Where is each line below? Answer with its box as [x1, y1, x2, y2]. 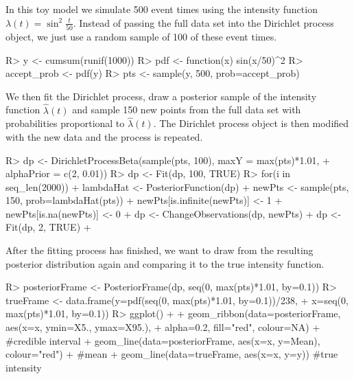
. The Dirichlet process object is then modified [153, 116, 349, 130]
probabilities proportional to [5, 116, 125, 130]
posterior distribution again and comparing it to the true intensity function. [5, 256, 324, 271]
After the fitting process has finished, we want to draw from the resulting [5, 243, 314, 257]
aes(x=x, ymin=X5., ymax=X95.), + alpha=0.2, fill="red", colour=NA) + [5, 320, 320, 334]
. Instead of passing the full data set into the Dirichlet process [73, 15, 334, 30]
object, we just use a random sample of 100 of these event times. [5, 29, 277, 43]
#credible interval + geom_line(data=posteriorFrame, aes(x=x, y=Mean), [5, 333, 320, 347]
